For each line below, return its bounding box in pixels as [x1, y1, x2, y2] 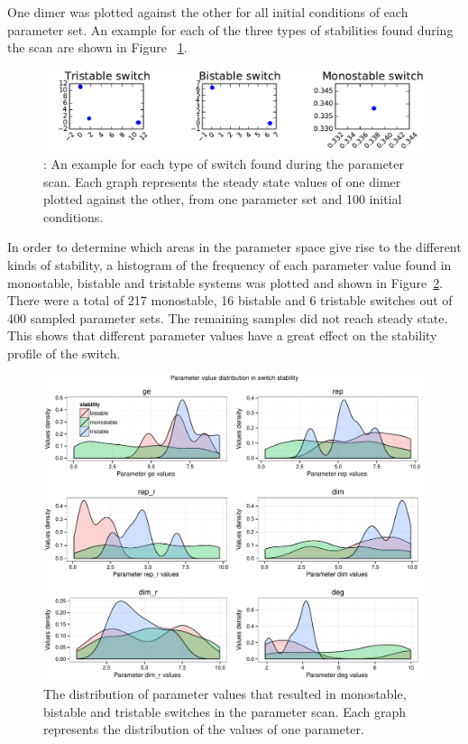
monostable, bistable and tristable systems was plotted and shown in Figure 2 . [7, 273, 444, 292]
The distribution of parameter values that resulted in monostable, [43, 684, 407, 703]
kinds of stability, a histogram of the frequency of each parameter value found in [7, 256, 452, 274]
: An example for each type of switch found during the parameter [43, 154, 405, 173]
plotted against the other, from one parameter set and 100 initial [43, 190, 402, 209]
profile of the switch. [7, 343, 121, 362]
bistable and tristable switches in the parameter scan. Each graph [43, 702, 407, 721]
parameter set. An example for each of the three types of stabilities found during [7, 20, 454, 39]
